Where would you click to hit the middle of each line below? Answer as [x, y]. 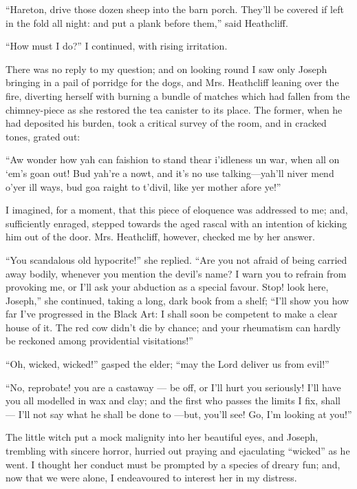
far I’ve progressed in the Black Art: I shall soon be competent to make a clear [172, 314]
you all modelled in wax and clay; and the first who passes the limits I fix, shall [173, 400]
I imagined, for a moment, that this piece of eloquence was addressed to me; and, [177, 210]
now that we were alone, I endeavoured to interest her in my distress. [151, 478]
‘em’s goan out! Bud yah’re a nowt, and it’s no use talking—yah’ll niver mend [170, 173]
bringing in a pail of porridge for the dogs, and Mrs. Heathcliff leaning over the [172, 82]
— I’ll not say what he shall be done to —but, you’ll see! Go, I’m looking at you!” [179, 414]
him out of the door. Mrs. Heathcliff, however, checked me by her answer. [160, 237]
